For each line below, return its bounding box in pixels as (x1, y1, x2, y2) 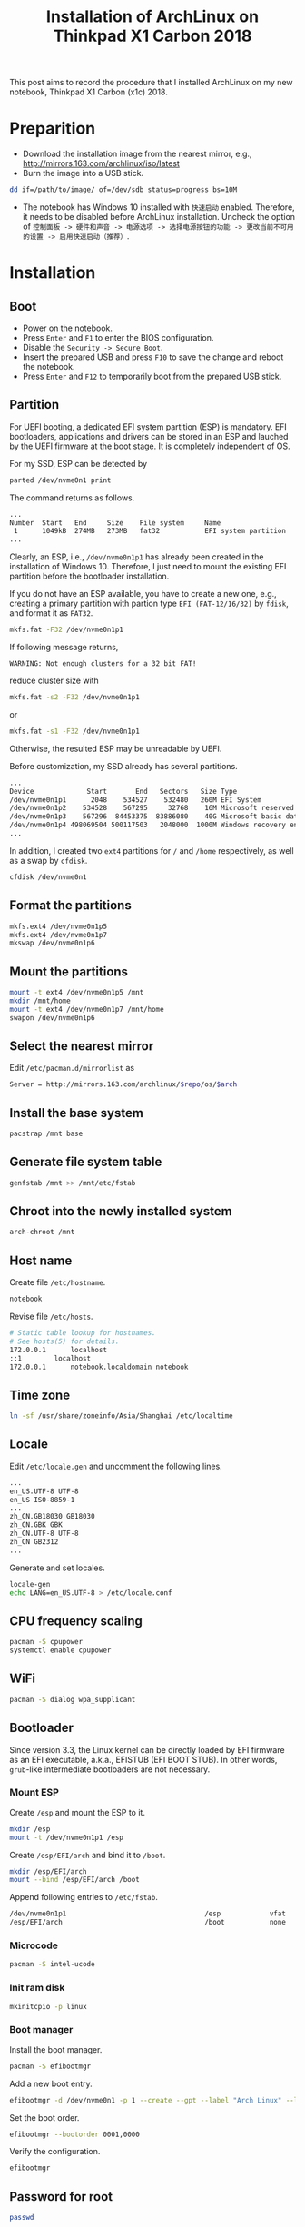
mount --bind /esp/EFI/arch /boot (9, 1876, 141, 1885)
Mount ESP (9, 1787, 59, 1799)
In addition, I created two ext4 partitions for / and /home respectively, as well (9, 845, 294, 856)
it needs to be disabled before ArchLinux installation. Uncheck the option (22, 212, 296, 222)
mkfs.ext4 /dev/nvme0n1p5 (9, 922, 107, 931)
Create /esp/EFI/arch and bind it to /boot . (9, 1849, 166, 1860)
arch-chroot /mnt (9, 1228, 75, 1237)
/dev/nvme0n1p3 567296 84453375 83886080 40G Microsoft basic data (9, 812, 302, 821)
